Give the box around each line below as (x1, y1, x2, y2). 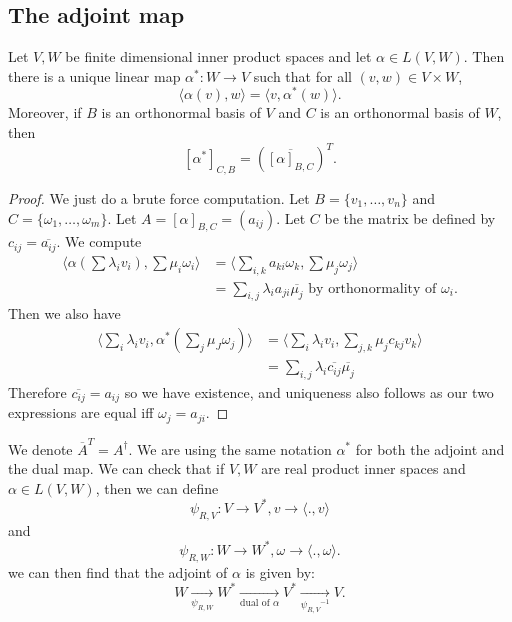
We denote (8, 438, 73, 459)
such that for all (253, 65, 352, 86)
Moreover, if (8, 102, 82, 123)
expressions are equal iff (8, 402, 154, 423)
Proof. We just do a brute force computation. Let (8, 187, 310, 208)
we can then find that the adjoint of (8, 561, 228, 582)
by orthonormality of (308, 281, 437, 296)
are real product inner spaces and (261, 458, 466, 479)
